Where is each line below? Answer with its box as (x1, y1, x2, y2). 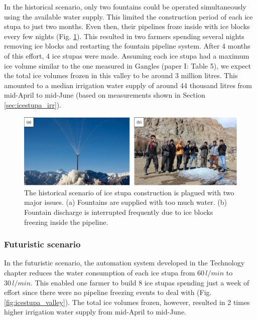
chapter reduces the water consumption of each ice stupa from (4, 267, 195, 277)
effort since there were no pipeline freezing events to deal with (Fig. (4, 287, 212, 297)
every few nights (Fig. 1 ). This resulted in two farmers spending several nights (4, 31, 244, 41)
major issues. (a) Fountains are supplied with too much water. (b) (24, 197, 227, 207)
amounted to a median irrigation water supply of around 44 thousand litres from (4, 80, 252, 90)
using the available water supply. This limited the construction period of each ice (4, 11, 253, 22)
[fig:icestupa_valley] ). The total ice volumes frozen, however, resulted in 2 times (4, 296, 250, 307)
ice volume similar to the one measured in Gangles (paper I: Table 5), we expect (4, 60, 251, 71)
